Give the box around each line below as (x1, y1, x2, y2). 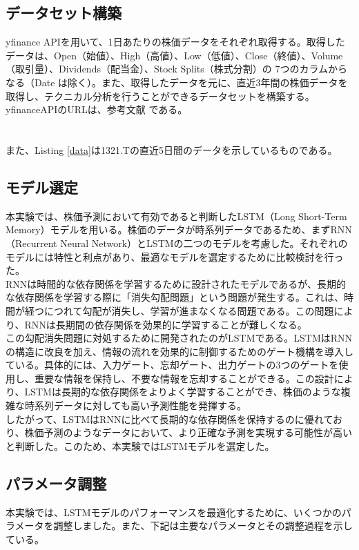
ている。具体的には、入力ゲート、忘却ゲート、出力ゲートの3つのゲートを (6, 357, 339, 372)
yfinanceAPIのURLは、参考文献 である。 (6, 102, 188, 117)
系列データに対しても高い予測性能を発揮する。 (34, 398, 246, 413)
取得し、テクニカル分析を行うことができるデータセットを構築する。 (6, 88, 315, 103)
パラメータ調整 (6, 472, 107, 493)
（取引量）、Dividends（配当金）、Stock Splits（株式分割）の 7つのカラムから (6, 61, 348, 76)
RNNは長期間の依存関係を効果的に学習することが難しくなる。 (24, 317, 307, 331)
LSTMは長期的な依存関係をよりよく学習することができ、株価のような (24, 384, 341, 399)
